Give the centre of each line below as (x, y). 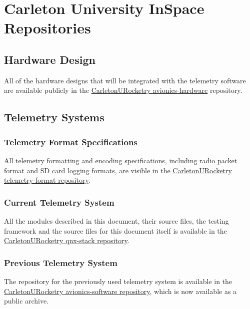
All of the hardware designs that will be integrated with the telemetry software (125, 80)
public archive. (26, 301)
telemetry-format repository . (47, 180)
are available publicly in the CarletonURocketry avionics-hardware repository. (123, 90)
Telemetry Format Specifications (71, 142)
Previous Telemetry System (61, 262)
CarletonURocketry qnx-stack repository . (67, 240)
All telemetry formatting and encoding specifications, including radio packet (121, 160)
